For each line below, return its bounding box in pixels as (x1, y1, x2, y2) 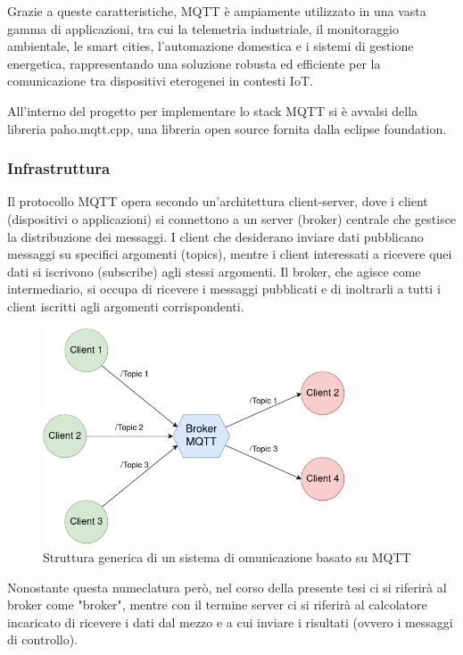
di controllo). (7, 630, 79, 649)
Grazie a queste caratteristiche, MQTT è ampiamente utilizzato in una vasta (7, 2, 426, 20)
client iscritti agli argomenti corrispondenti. (7, 296, 244, 315)
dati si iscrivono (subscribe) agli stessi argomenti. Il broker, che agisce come (7, 261, 421, 280)
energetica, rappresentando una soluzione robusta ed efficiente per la (7, 54, 381, 72)
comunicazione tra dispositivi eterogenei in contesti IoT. (7, 71, 313, 90)
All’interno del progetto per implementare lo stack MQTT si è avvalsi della (7, 101, 418, 120)
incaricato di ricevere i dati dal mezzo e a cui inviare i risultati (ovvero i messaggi (7, 612, 453, 631)
